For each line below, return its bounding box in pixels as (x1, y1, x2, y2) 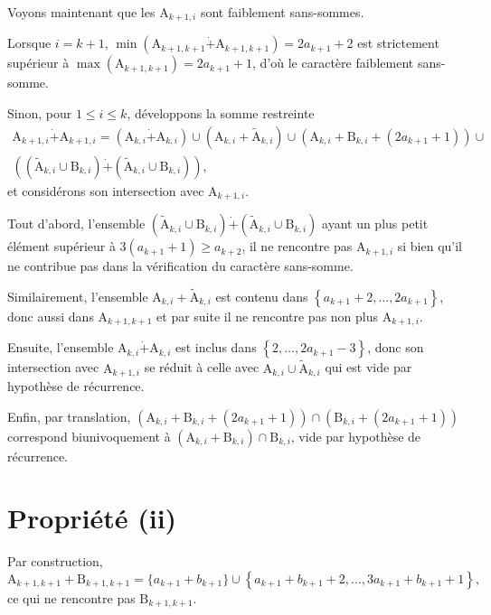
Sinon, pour (7, 104, 72, 123)
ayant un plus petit (322, 214, 429, 233)
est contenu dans (215, 286, 308, 305)
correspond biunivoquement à (7, 426, 171, 445)
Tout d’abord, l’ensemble (7, 214, 146, 233)
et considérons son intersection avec (7, 181, 204, 200)
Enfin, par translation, (7, 406, 131, 425)
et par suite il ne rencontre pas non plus (156, 306, 379, 325)
